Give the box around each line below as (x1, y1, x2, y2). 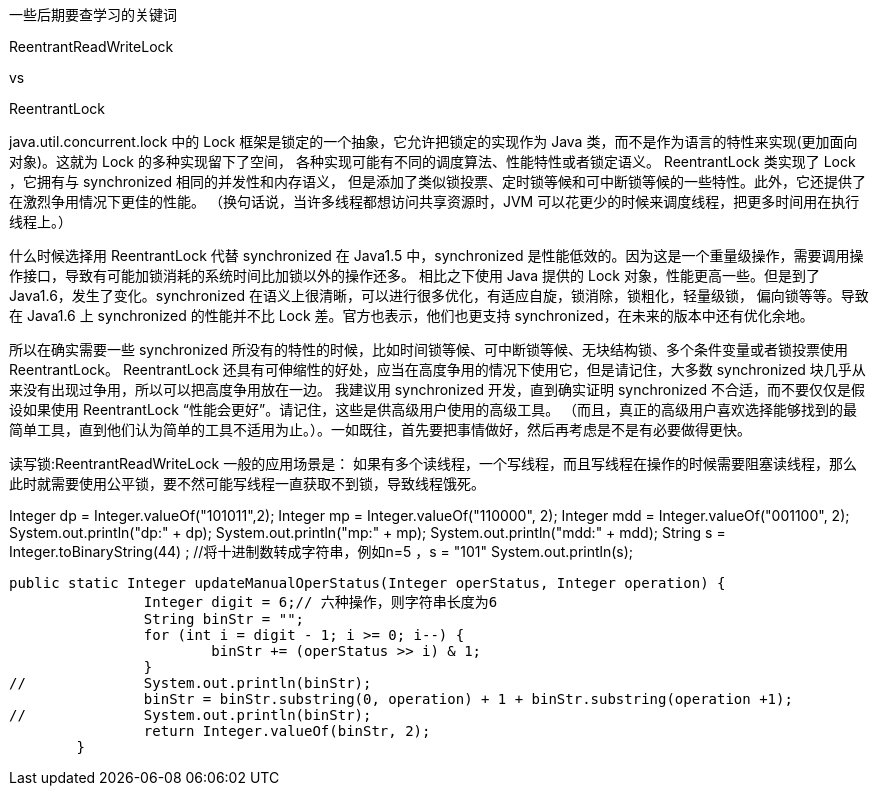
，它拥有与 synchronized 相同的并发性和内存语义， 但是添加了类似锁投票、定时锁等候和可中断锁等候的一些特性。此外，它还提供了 (9, 173, 866, 190)
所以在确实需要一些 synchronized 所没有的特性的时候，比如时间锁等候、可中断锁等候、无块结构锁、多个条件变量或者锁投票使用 (9, 341, 849, 358)
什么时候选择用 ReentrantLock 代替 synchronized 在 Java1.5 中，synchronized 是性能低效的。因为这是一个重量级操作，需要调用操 (9, 247, 864, 264)
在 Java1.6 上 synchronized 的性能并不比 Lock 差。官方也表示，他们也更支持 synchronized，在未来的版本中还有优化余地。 (9, 307, 814, 324)
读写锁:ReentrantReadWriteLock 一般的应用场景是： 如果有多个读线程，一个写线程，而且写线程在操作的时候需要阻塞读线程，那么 (9, 455, 858, 472)
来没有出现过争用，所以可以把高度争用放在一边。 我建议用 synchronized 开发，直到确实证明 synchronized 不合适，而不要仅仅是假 (9, 381, 866, 398)
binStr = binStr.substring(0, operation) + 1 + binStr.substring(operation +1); (143, 691, 793, 707)
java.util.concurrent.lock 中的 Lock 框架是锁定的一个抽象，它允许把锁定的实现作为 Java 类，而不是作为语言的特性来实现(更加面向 (9, 133, 858, 150)
